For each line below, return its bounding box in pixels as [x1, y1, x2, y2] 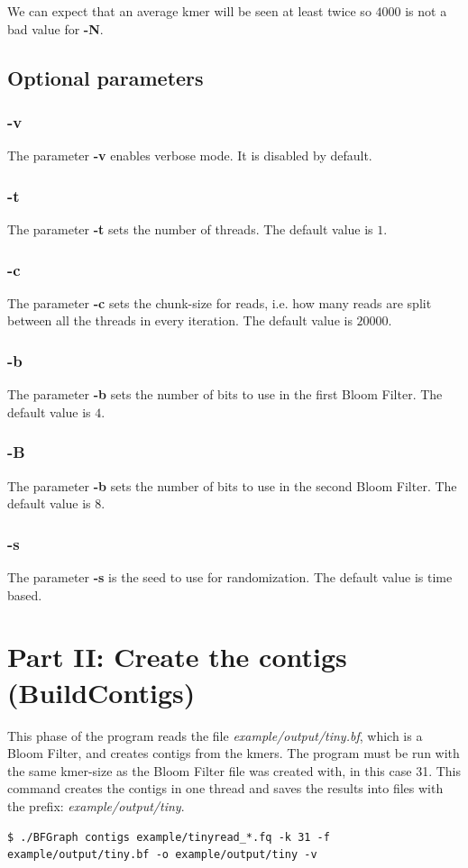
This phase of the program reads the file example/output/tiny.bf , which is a [7, 726, 423, 745]
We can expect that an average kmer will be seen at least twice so [7, 2, 372, 20]
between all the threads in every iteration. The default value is [7, 311, 353, 330]
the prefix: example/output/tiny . [7, 796, 185, 815]
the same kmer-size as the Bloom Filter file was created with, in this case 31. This [7, 761, 461, 780]
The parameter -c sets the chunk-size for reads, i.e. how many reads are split [7, 293, 432, 312]
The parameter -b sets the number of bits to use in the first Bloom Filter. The [7, 385, 443, 404]
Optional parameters [7, 63, 204, 91]
